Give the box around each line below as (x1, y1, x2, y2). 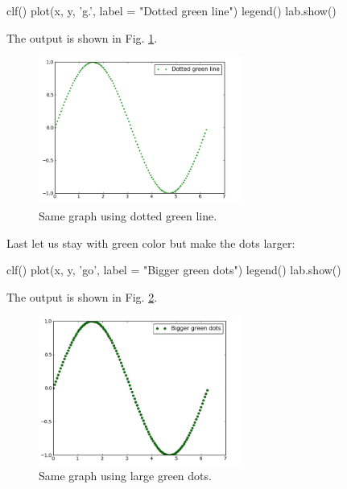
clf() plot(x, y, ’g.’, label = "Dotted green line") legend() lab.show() (6, 2, 337, 18)
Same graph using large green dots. (39, 467, 212, 484)
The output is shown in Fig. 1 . (6, 29, 158, 46)
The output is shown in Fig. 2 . (6, 288, 158, 305)
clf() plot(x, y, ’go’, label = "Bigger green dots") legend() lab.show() (6, 261, 341, 278)
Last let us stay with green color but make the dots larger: (6, 234, 295, 251)
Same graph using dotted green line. (39, 208, 217, 224)
